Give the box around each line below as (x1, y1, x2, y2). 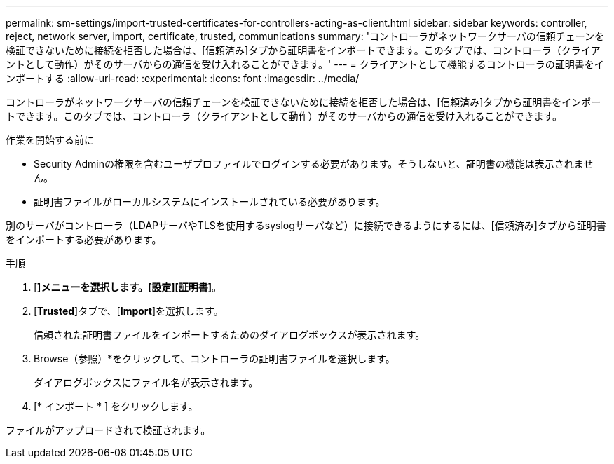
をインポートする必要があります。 (6, 233, 162, 245)
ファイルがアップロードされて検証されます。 (6, 424, 211, 436)
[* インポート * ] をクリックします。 (34, 400, 198, 412)
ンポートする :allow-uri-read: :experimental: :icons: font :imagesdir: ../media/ (6, 72, 360, 84)
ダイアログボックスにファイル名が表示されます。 (34, 376, 259, 388)
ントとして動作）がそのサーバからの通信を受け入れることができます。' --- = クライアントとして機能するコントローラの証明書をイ (6, 58, 604, 70)
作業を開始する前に (6, 134, 94, 146)
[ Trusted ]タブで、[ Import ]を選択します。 (34, 305, 224, 317)
